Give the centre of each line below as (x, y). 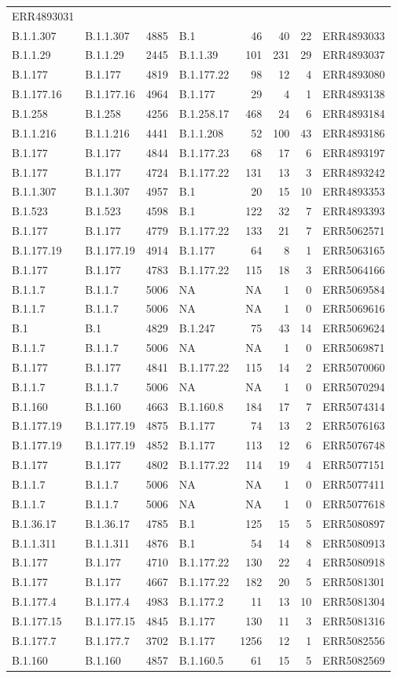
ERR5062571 (354, 231)
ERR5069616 (354, 308)
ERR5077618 (354, 503)
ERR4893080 (354, 74)
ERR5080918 (354, 562)
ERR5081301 (354, 582)
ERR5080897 (354, 523)
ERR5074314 (354, 406)
